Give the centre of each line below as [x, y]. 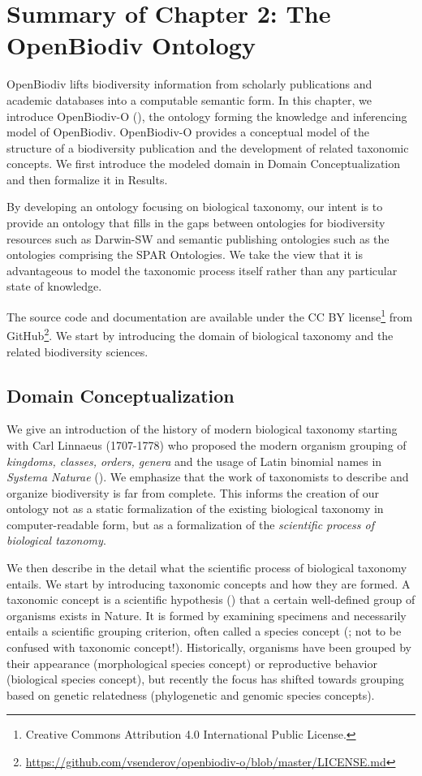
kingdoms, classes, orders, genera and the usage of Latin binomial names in [194, 461]
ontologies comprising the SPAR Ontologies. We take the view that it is [185, 254]
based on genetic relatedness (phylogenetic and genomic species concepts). [191, 694]
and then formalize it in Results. [87, 179]
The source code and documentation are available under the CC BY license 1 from [210, 315]
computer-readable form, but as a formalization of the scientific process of [190, 524]
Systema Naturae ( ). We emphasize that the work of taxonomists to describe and [208, 477]
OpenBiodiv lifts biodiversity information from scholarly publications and [189, 84]
